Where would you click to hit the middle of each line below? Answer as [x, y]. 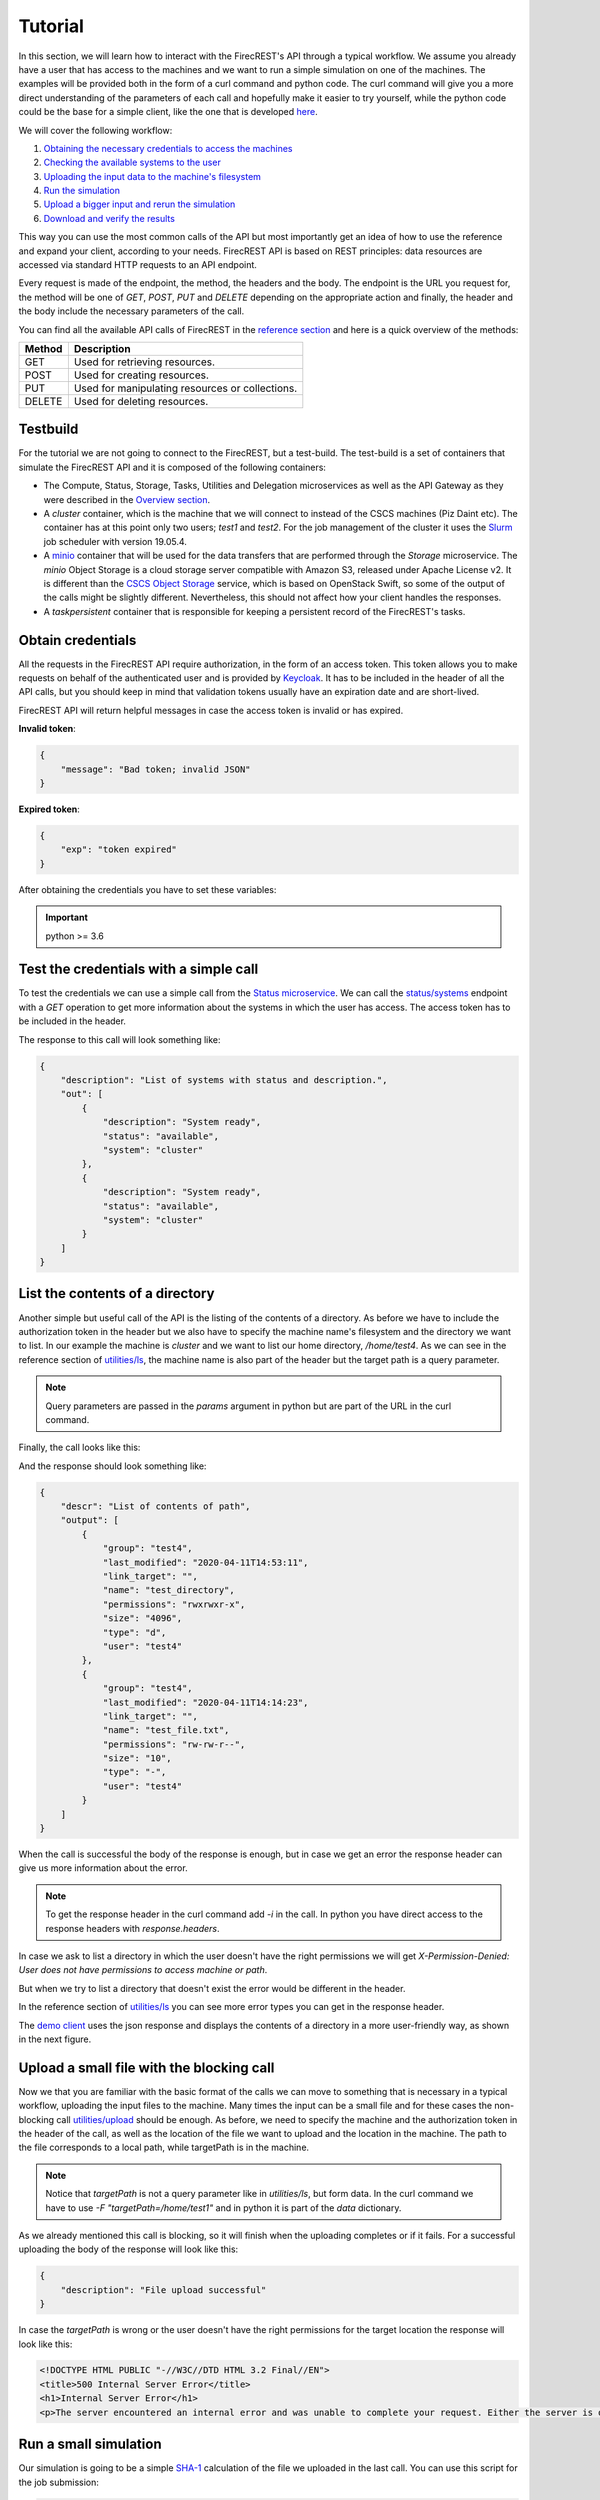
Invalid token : [47, 729]
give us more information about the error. [103, 1868]
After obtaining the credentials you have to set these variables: [147, 889]
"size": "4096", [142, 1618]
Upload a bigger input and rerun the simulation [139, 204]
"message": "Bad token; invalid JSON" [155, 769]
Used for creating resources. [141, 375]
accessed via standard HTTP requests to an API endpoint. [137, 265]
